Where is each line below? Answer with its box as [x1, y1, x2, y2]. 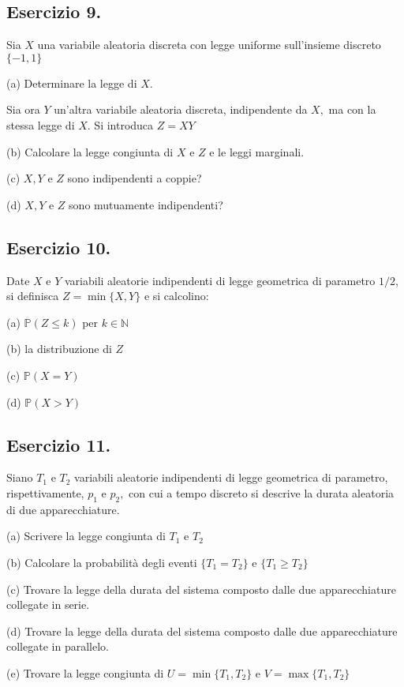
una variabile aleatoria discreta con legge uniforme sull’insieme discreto [37, 36, 381, 53]
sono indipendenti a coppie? [67, 170, 202, 186]
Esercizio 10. [6, 235, 111, 259]
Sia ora [6, 101, 40, 118]
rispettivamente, [6, 484, 84, 501]
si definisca [6, 287, 59, 304]
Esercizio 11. [6, 432, 111, 456]
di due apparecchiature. [6, 501, 120, 517]
